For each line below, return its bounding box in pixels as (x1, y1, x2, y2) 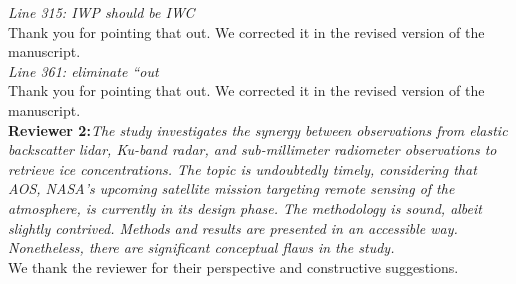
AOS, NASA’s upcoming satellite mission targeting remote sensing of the (8, 178, 455, 199)
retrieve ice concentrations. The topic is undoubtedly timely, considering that (8, 158, 477, 179)
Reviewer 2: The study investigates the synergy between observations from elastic (8, 119, 508, 140)
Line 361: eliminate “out (8, 60, 159, 81)
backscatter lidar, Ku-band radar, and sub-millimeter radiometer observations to (8, 139, 497, 160)
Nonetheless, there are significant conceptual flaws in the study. (8, 237, 395, 258)
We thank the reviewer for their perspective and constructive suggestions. (8, 256, 459, 277)
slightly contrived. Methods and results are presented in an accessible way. (8, 217, 458, 238)
